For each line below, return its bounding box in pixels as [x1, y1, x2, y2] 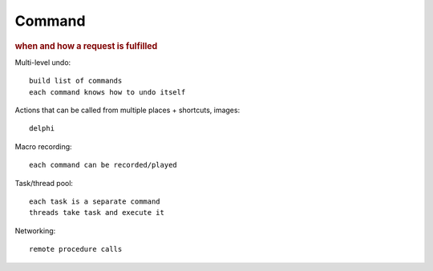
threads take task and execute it [29, 208, 164, 217]
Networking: [14, 225, 56, 236]
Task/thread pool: [14, 178, 74, 188]
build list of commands [29, 76, 123, 86]
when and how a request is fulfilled [14, 40, 158, 51]
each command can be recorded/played [29, 160, 178, 170]
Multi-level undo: [14, 57, 71, 67]
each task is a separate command [29, 196, 160, 206]
